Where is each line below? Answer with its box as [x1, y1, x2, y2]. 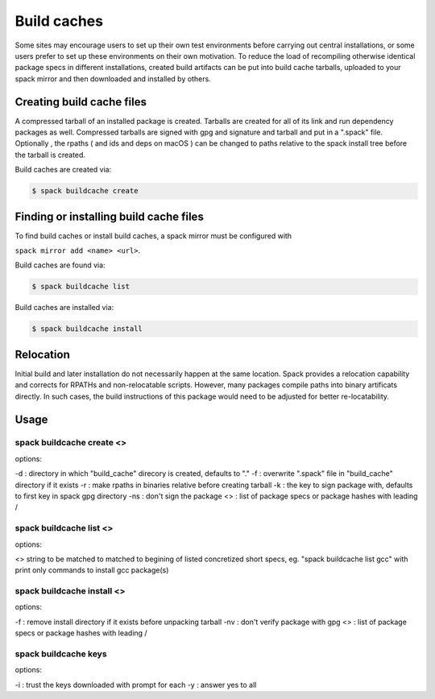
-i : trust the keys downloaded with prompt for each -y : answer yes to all [14, 680, 257, 689]
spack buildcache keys [14, 648, 108, 660]
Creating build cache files [14, 95, 147, 109]
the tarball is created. [14, 150, 86, 159]
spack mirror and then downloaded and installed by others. [14, 73, 211, 84]
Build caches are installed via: [14, 303, 114, 312]
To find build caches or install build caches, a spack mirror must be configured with [14, 230, 292, 241]
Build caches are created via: [14, 165, 112, 175]
